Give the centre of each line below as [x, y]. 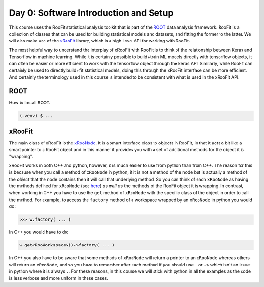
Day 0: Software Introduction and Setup [91, 13]
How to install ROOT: [30, 103]
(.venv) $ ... [36, 116]
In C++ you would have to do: [39, 232]
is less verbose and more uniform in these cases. [59, 278]
